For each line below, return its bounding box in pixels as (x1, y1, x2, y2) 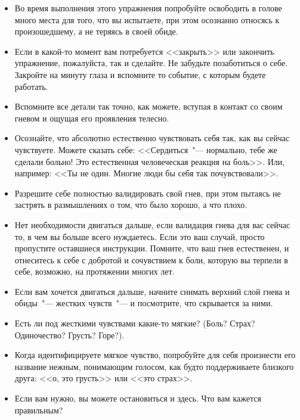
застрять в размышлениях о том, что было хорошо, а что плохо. (14, 198, 248, 211)
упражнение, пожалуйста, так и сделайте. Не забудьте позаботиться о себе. (14, 57, 288, 69)
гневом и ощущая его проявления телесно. (14, 111, 169, 124)
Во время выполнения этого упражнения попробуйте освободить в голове (14, 2, 282, 14)
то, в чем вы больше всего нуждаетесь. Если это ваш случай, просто (14, 230, 265, 242)
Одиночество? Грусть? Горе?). (14, 328, 125, 341)
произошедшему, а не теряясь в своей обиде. (14, 25, 178, 38)
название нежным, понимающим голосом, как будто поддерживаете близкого (14, 360, 294, 372)
